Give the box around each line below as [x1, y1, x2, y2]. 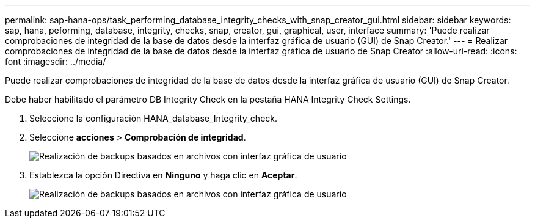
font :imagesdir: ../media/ [5, 56, 106, 67]
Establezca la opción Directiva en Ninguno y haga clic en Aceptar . [29, 170, 297, 180]
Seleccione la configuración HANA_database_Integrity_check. [29, 113, 278, 123]
